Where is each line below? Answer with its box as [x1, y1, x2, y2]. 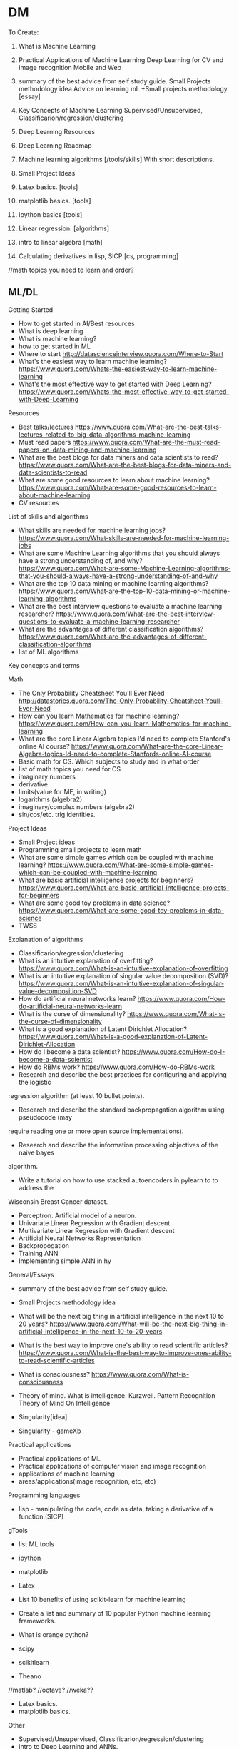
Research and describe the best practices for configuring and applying [18, 1070, 227, 1078]
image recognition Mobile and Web [18, 63, 122, 71]
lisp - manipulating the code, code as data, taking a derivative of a [18, 1504, 213, 1513]
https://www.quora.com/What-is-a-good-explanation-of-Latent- [18, 1032, 208, 1040]
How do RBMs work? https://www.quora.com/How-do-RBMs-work [18, 1063, 215, 1071]
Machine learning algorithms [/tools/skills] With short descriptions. [18, 155, 215, 163]
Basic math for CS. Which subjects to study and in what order [18, 757, 200, 766]
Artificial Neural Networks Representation [18, 1234, 141, 1242]
